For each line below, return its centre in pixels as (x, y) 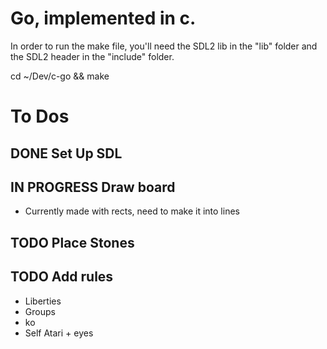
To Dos (40, 116)
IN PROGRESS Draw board (93, 187)
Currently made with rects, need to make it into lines (132, 211)
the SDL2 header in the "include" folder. (92, 56)
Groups (40, 311)
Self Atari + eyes (59, 333)
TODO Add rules (62, 277)
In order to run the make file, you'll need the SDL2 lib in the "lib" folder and (164, 46)
